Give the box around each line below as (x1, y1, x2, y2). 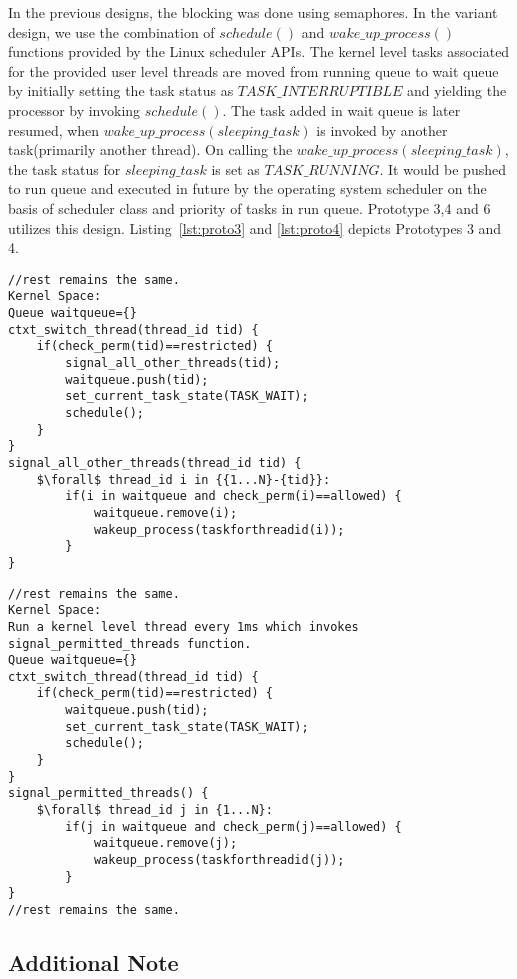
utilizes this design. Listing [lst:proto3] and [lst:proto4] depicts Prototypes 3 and (8, 217, 502, 238)
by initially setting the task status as (8, 80, 234, 101)
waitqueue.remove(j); (93, 836, 238, 851)
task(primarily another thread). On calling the (8, 139, 293, 160)
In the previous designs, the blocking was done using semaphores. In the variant (8, 2, 498, 22)
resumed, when (8, 119, 100, 140)
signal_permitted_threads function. (8, 636, 252, 651)
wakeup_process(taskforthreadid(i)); (93, 522, 345, 537)
